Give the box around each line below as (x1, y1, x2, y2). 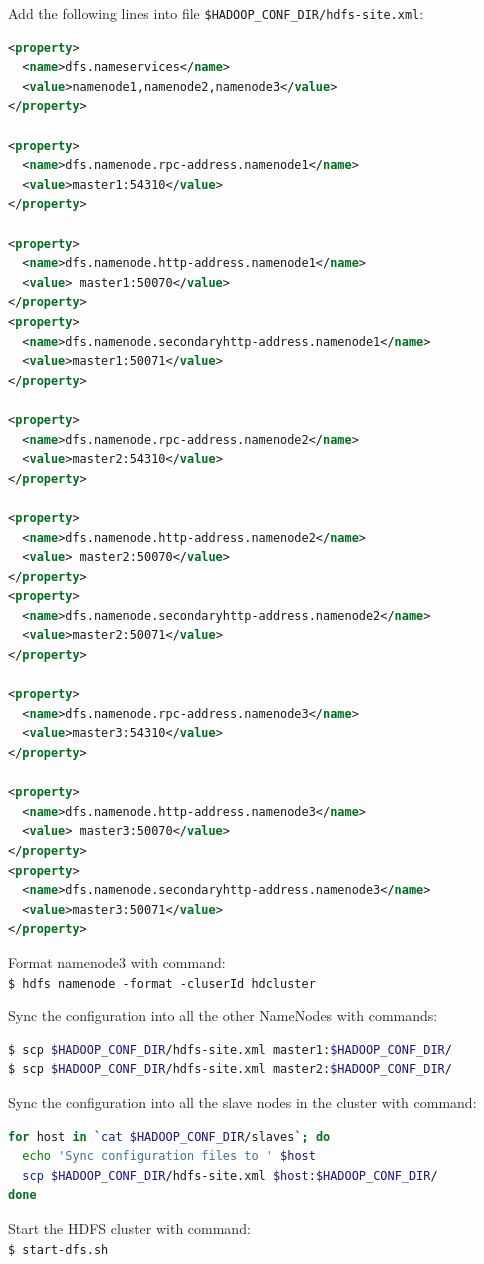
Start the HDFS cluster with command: (8, 1217, 251, 1238)
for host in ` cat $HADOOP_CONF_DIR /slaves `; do (8, 1129, 331, 1144)
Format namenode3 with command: (8, 951, 226, 972)
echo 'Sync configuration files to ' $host (22, 1149, 316, 1164)
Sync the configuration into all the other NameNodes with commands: (8, 1005, 438, 1026)
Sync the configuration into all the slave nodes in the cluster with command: (8, 1092, 477, 1112)
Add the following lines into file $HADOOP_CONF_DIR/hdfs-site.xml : (8, 3, 424, 23)
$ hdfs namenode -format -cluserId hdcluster (8, 976, 316, 991)
